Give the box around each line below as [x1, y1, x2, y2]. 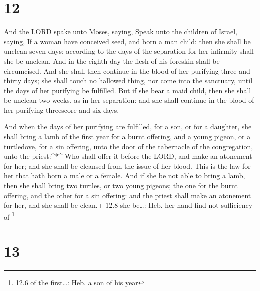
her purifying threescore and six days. [4, 104, 119, 115]
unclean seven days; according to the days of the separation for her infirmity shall [4, 46, 254, 56]
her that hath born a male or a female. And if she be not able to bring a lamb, [4, 170, 245, 181]
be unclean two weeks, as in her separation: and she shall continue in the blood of [4, 95, 254, 105]
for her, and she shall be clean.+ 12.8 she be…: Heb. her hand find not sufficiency [4, 200, 253, 210]
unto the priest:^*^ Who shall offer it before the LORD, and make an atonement [4, 151, 252, 161]
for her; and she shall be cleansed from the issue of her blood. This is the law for [4, 160, 251, 171]
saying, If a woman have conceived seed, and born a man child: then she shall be [4, 36, 251, 46]
